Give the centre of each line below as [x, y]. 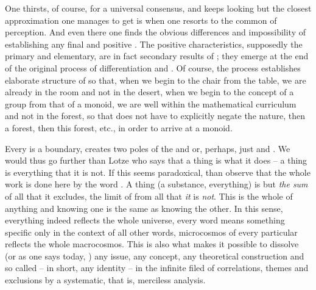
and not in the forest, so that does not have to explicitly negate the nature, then [155, 116]
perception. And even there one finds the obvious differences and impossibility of [156, 32]
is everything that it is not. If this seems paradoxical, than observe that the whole [158, 172]
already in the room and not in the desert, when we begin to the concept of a [149, 92]
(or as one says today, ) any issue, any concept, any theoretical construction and [155, 256]
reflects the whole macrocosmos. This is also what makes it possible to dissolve [152, 244]
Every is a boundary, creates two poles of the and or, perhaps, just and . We [148, 148]
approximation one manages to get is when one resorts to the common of [141, 20]
